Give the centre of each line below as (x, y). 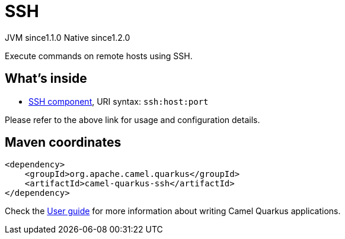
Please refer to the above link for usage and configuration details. (132, 119)
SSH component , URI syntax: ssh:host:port (119, 101)
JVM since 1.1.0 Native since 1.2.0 (68, 37)
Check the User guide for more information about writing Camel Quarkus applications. (173, 211)
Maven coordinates (63, 143)
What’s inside (46, 79)
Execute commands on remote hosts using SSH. (99, 56)
